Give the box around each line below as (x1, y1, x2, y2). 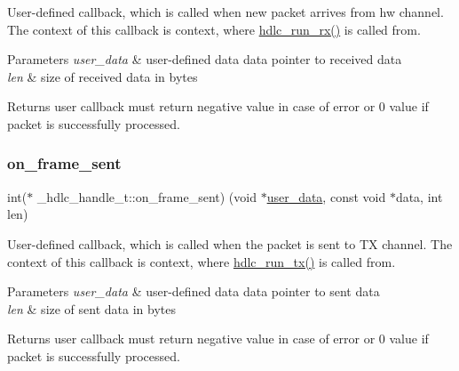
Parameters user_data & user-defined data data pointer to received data (7, 50, 402, 69)
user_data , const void (266, 187, 386, 206)
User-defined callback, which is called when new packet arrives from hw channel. (7, 3, 444, 20)
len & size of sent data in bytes (7, 299, 176, 318)
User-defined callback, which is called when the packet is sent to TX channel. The (7, 234, 453, 253)
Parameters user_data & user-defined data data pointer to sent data (7, 282, 380, 301)
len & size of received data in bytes (7, 67, 198, 85)
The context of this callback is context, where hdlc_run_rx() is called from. (7, 20, 421, 38)
